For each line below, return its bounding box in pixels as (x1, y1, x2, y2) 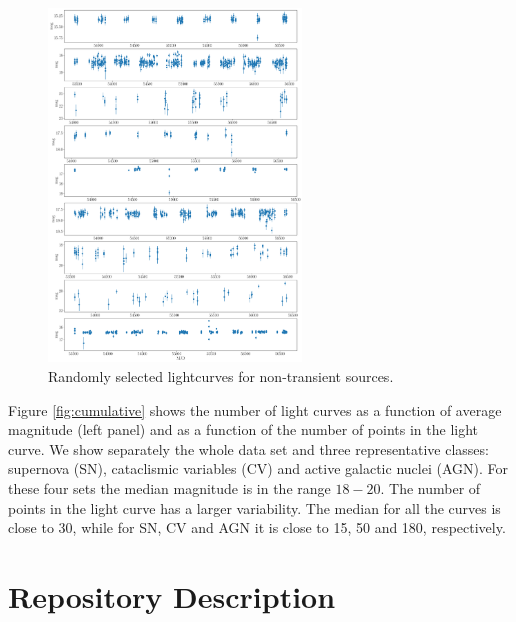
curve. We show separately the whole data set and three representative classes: (8, 438, 489, 459)
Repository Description (8, 575, 336, 616)
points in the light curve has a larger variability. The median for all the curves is (8, 497, 501, 518)
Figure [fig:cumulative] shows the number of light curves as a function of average (8, 399, 502, 420)
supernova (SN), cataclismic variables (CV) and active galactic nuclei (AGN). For (8, 458, 508, 479)
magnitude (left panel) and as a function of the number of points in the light (8, 419, 479, 440)
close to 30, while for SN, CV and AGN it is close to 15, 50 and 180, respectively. (8, 517, 506, 538)
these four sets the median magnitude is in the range (8, 477, 331, 498)
